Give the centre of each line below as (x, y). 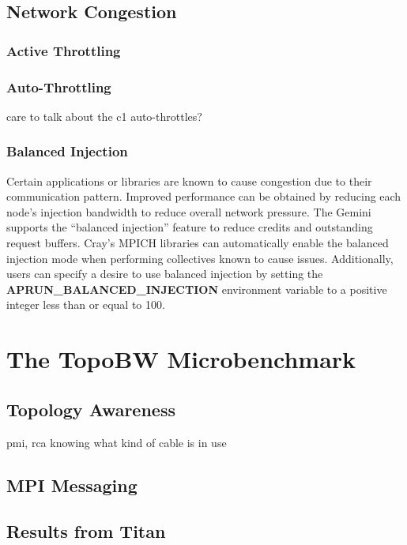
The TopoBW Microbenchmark (181, 359)
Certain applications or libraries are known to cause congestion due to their (189, 180)
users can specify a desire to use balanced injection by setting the (165, 274)
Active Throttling (64, 50)
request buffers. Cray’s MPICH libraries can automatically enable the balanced (198, 243)
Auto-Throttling (59, 86)
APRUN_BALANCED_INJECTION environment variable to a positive (197, 289)
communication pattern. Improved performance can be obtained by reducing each (204, 196)
